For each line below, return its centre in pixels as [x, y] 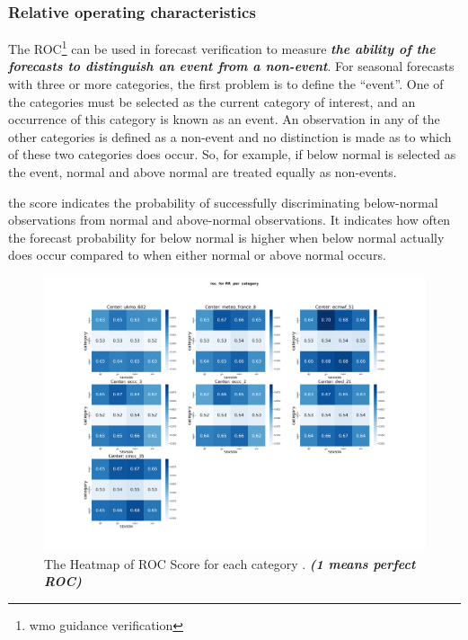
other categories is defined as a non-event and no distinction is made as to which [230, 136]
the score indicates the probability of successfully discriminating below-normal [223, 202]
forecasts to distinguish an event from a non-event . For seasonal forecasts [231, 66]
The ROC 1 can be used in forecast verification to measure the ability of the [222, 47]
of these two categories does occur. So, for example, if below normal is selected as [232, 154]
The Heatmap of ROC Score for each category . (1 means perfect [230, 563]
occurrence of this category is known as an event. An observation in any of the [224, 119]
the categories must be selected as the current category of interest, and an [212, 101]
